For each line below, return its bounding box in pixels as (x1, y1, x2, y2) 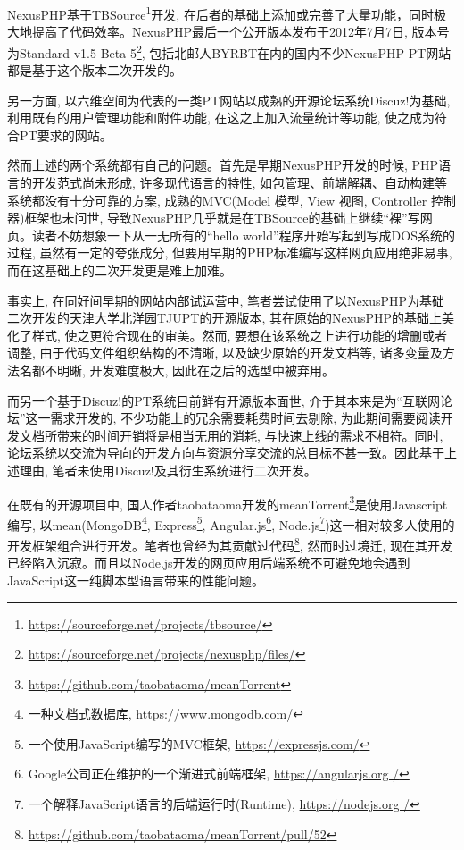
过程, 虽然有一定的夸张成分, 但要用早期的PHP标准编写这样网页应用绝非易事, (7, 243, 452, 262)
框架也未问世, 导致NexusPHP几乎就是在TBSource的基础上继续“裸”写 (24, 208, 420, 227)
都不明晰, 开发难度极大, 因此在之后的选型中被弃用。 (31, 361, 336, 379)
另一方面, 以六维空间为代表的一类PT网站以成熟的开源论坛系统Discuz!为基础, (7, 90, 451, 109)
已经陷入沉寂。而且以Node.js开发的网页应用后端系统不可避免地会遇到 (7, 553, 410, 572)
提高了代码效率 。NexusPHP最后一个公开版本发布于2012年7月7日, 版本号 (31, 22, 450, 41)
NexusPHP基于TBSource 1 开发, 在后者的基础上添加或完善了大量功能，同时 (7, 3, 434, 23)
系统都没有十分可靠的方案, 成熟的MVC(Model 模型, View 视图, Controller (7, 190, 427, 209)
